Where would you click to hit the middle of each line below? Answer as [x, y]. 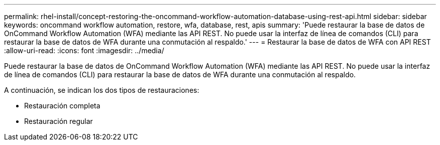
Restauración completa [62, 106]
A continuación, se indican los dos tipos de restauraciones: [102, 90]
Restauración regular [59, 121]
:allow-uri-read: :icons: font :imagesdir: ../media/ [84, 50]
